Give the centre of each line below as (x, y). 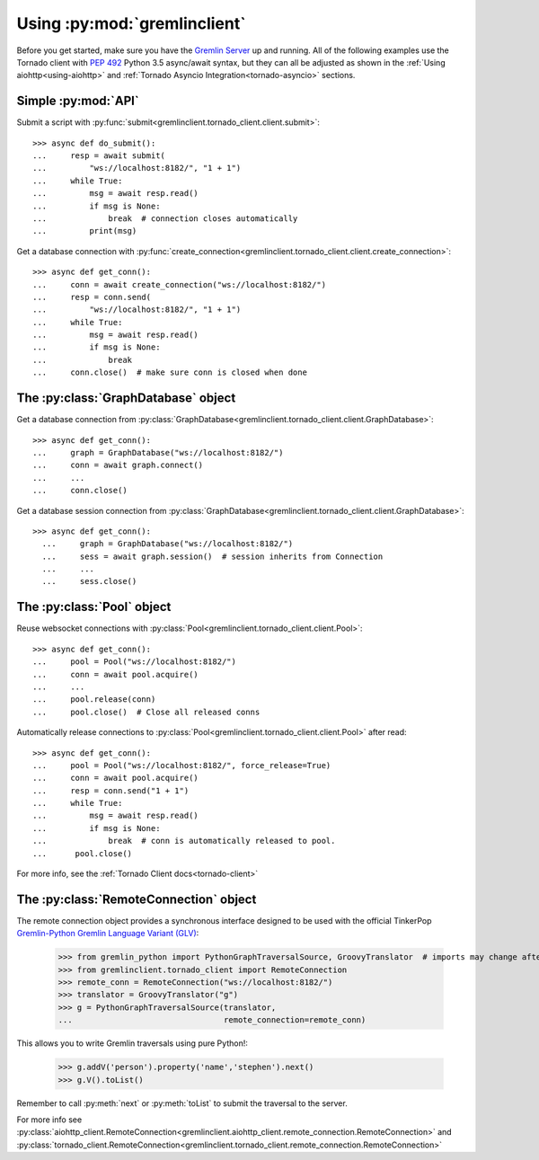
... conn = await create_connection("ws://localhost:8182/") (180, 284)
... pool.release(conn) (94, 700)
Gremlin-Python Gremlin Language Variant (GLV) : (108, 934)
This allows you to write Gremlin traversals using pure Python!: (133, 1043)
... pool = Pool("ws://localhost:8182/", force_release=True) (182, 765)
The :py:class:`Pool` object (94, 607)
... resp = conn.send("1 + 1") (111, 790)
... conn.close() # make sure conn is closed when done (170, 372)
